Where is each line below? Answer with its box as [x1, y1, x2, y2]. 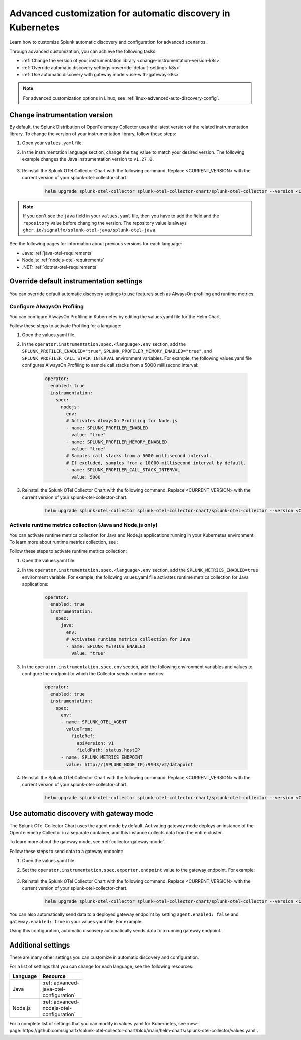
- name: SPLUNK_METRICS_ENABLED [66, 643, 145, 649]
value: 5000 [71, 474, 101, 480]
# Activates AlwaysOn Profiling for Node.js [66, 418, 178, 424]
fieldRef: [71, 733, 95, 739]
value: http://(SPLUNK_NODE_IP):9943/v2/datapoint [66, 762, 193, 767]
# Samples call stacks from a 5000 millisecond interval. [66, 453, 212, 459]
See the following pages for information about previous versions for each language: [9, 241, 182, 247]
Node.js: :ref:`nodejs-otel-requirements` [22, 257, 105, 263]
